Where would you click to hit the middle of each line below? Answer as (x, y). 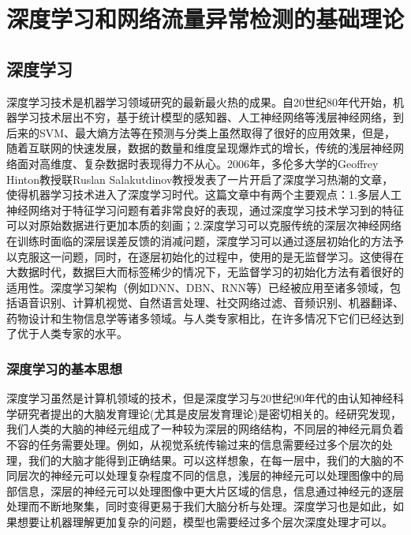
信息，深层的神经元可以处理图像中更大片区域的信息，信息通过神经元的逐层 (210, 490)
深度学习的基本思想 (65, 369)
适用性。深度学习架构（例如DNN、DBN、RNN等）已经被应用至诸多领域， (198, 287)
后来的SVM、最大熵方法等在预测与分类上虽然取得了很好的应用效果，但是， (201, 132)
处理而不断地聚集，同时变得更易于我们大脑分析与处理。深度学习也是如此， (200, 506)
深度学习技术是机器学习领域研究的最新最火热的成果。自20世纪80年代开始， (200, 101)
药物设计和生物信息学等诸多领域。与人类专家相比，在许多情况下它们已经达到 (205, 318)
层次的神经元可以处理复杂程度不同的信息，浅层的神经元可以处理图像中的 (205, 475)
